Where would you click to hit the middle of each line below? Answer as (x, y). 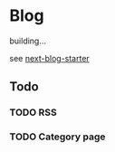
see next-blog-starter (50, 58)
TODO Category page (57, 137)
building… (28, 41)
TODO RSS (33, 112)
